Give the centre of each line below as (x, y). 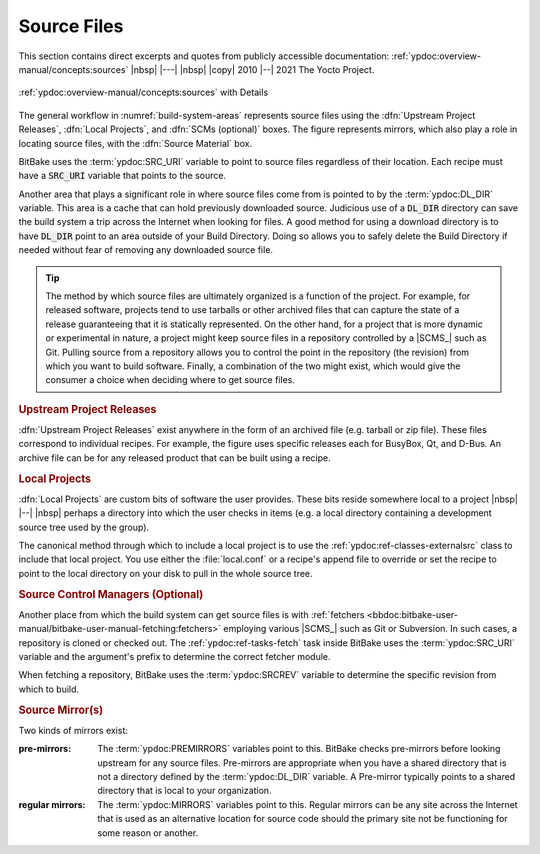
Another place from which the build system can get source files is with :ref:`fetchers (191, 614)
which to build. (49, 689)
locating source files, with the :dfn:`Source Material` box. (135, 143)
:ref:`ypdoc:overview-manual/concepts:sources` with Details (143, 92)
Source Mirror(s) (61, 710)
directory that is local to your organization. (184, 791)
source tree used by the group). (84, 527)
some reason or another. (148, 832)
